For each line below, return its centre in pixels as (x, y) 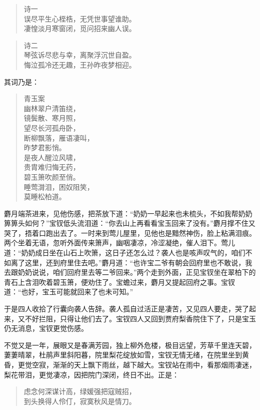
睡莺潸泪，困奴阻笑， (59, 186)
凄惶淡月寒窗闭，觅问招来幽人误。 (80, 28)
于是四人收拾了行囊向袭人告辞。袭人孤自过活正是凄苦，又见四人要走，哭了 (126, 309)
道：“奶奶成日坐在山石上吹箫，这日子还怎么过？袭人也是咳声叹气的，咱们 (125, 253)
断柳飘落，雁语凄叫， (59, 137)
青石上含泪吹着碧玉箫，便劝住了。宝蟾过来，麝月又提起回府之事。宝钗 (119, 282)
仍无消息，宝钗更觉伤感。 (46, 328)
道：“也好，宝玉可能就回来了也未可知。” (69, 292)
